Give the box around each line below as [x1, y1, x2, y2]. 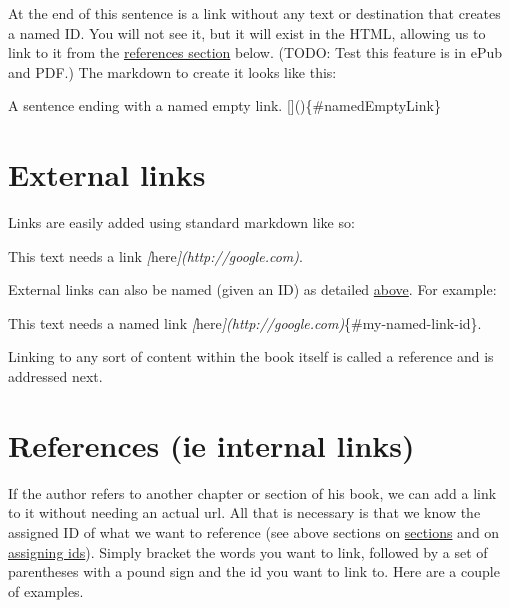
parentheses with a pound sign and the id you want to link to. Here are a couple [8, 561, 500, 582]
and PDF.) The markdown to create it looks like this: [8, 61, 337, 82]
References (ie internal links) [8, 424, 415, 465]
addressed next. [8, 366, 103, 387]
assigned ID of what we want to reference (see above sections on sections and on [8, 521, 500, 542]
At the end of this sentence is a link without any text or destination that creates [8, 3, 501, 23]
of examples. [8, 580, 84, 601]
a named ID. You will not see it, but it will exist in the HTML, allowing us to [8, 22, 486, 43]
